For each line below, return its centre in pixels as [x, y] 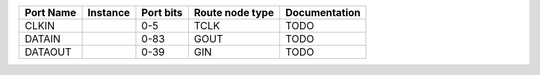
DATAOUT [48, 52]
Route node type [234, 12]
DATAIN [42, 38]
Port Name [50, 12]
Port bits [162, 12]
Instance [108, 12]
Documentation [323, 12]
